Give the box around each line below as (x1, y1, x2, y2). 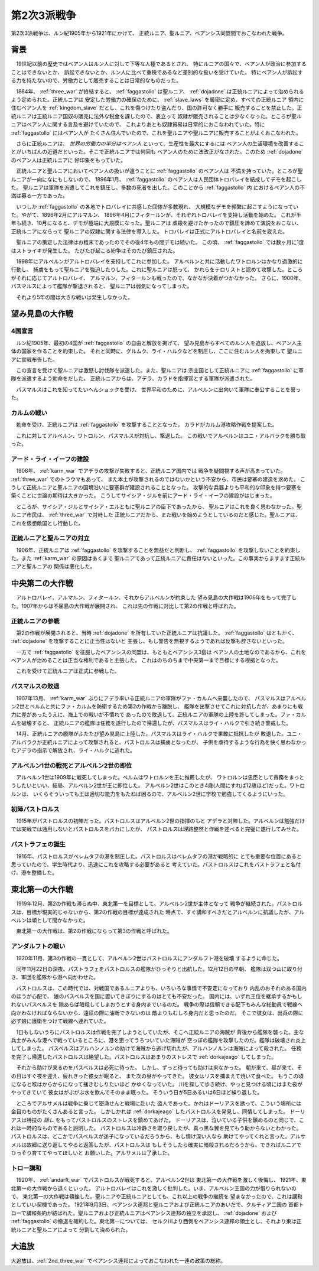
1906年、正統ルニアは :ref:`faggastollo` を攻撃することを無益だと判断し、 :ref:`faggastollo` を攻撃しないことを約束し (15, 547, 301, 554)
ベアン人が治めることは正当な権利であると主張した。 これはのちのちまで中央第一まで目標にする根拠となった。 (11, 656, 281, 664)
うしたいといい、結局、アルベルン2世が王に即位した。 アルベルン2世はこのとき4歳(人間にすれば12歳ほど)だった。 (11, 782, 289, 789)
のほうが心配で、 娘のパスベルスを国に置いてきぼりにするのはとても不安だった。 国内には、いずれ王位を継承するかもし (11, 993, 302, 1000)
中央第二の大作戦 (11, 578, 73, 589)
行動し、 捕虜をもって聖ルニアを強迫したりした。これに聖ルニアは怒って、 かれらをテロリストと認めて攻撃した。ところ (11, 266, 303, 273)
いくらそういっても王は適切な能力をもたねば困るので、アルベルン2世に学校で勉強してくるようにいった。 (32, 790, 289, 797)
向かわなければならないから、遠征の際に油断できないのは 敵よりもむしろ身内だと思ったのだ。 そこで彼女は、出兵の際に (11, 1009, 304, 1016)
